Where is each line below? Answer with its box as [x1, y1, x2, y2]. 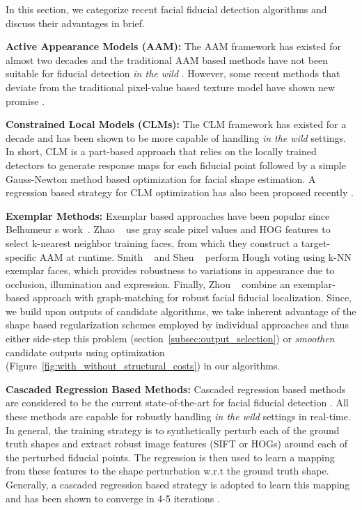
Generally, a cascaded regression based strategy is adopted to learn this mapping [6, 477, 350, 491]
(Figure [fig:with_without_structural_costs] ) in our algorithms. [6, 358, 281, 373]
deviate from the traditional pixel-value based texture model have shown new [6, 79, 336, 94]
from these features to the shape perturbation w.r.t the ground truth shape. [6, 463, 329, 478]
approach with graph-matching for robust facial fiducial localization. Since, [32, 290, 352, 305]
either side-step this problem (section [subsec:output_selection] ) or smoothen [6, 331, 335, 346]
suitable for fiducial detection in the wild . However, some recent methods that [6, 66, 340, 81]
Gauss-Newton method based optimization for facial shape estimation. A [6, 171, 316, 186]
